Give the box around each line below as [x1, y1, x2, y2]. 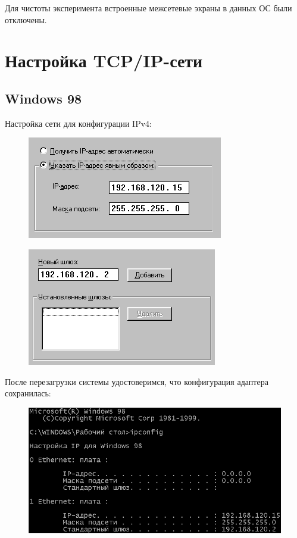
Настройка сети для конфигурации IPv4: [5, 117, 152, 129]
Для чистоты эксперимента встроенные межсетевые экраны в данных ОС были [5, 2, 292, 14]
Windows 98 [5, 89, 82, 107]
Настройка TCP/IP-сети [5, 48, 203, 73]
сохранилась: [5, 387, 51, 399]
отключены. [5, 13, 47, 26]
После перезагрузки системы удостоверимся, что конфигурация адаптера [5, 375, 268, 387]
